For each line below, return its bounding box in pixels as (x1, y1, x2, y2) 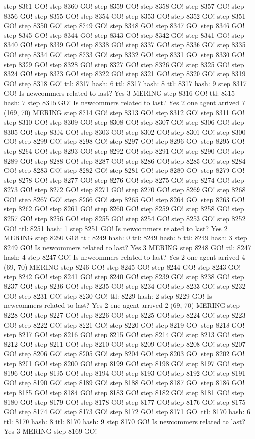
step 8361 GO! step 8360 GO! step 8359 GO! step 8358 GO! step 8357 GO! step (4, 1, 244, 11)
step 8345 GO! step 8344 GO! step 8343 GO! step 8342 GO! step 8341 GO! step (4, 30, 244, 40)
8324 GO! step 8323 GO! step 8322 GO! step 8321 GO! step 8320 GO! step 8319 (4, 68, 246, 79)
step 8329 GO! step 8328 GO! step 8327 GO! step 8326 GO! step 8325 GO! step (4, 59, 244, 69)
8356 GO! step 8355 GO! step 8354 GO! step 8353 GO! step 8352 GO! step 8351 (4, 10, 246, 21)
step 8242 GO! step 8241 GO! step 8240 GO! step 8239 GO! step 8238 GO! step (4, 271, 244, 281)
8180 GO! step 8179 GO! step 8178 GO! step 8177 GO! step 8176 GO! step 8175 (4, 397, 246, 407)
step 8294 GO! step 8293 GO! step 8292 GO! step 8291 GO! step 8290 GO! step (4, 145, 244, 156)
